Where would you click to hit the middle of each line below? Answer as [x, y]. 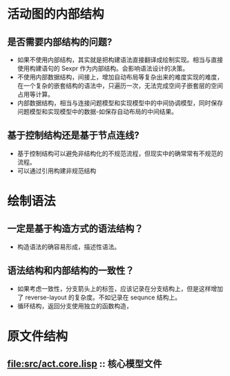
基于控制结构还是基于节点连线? [73, 135]
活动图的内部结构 [56, 14]
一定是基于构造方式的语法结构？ [75, 229]
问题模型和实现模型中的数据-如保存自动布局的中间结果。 [97, 112]
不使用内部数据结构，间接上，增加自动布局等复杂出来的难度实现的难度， [120, 77]
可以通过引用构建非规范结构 [57, 171]
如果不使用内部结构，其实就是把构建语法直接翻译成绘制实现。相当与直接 [120, 60]
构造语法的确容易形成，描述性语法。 [69, 247]
